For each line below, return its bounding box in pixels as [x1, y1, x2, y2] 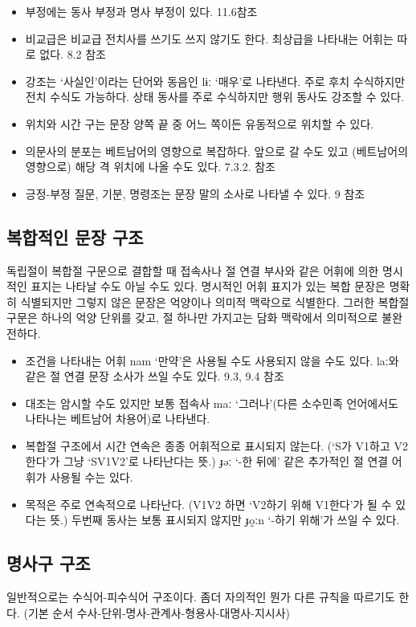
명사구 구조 [6, 551, 91, 576]
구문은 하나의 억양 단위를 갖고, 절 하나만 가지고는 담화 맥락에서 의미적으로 [6, 309, 378, 326]
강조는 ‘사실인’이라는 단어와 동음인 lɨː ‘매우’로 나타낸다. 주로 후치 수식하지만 [25, 72, 406, 89]
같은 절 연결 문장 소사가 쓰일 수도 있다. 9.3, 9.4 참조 [25, 368, 284, 385]
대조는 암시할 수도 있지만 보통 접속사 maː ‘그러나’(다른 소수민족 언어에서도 [25, 394, 398, 411]
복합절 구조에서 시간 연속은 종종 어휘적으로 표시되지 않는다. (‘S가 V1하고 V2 [25, 437, 408, 454]
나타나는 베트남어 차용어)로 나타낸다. [25, 410, 210, 427]
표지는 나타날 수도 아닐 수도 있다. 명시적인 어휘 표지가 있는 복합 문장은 [31, 278, 385, 295]
